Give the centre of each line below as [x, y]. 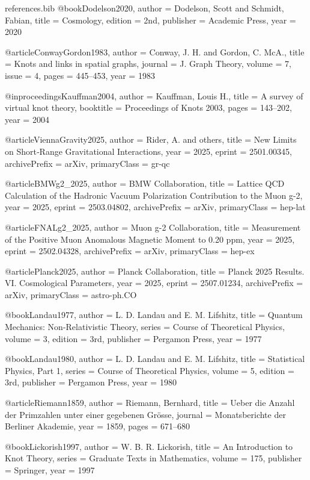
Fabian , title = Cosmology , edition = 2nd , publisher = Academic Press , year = [150, 20]
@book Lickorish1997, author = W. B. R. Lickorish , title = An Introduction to [149, 446]
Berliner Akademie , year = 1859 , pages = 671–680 [97, 426]
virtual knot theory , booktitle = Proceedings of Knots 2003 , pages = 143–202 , [148, 108]
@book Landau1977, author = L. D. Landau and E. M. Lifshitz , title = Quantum [154, 315]
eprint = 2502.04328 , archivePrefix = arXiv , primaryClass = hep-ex [130, 251]
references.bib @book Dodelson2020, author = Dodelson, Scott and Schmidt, [144, 8]
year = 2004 [27, 119]
